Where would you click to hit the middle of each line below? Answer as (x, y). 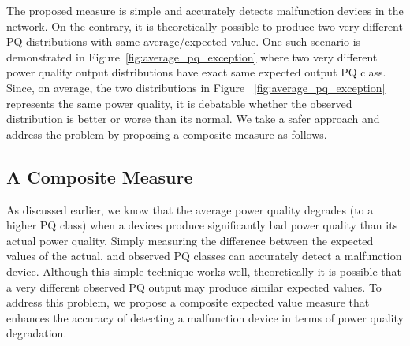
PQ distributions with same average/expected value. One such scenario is (184, 41)
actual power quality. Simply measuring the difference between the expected (190, 240)
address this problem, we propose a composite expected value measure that (188, 302)
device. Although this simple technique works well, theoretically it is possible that (204, 271)
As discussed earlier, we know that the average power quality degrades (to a (190, 209)
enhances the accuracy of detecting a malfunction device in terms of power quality (205, 317)
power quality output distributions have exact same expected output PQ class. (196, 72)
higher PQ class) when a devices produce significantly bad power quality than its (202, 225)
